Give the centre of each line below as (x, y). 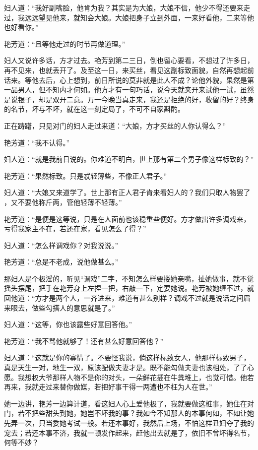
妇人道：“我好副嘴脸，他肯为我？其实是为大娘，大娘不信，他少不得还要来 (124, 7)
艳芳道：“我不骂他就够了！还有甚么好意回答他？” (84, 341)
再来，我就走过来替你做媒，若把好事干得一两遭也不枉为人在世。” (108, 387)
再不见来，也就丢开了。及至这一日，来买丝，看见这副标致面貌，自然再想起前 (129, 70)
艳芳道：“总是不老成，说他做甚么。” (61, 262)
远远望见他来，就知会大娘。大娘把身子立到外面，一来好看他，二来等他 (139, 17)
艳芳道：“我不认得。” (37, 142)
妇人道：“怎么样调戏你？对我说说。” (61, 245)
